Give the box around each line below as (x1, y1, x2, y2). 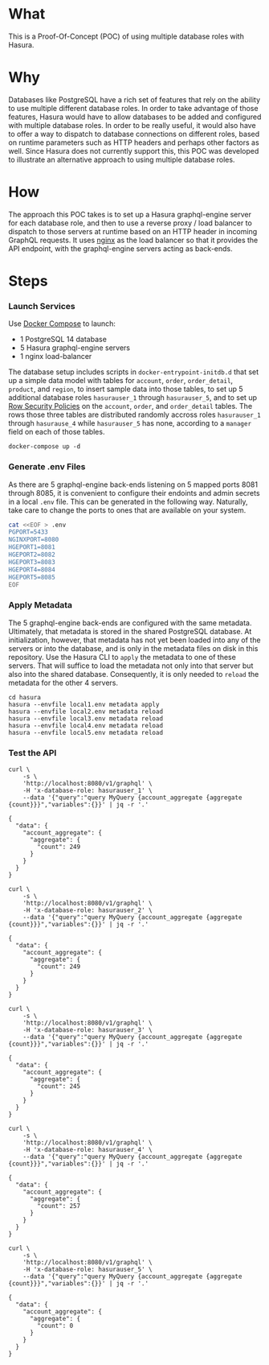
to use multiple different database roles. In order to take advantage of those (8, 103, 259, 113)
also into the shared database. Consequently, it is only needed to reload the (8, 669, 259, 678)
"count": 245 (37, 1083, 81, 1091)
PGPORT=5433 (8, 528, 48, 536)
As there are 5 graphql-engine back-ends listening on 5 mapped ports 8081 (8, 480, 259, 489)
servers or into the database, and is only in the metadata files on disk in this (8, 643, 259, 653)
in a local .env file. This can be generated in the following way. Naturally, (8, 497, 248, 506)
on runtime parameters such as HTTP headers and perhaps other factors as (8, 138, 259, 147)
